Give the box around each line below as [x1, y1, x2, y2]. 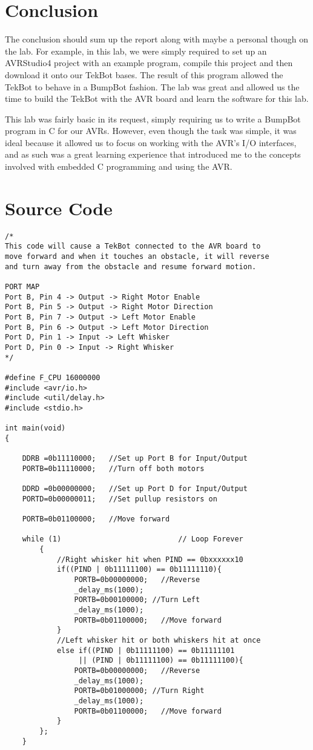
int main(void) [5, 424, 66, 433]
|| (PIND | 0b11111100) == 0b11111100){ [78, 656, 243, 665]
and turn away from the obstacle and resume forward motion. [5, 262, 257, 271]
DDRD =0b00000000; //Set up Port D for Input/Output [22, 484, 248, 494]
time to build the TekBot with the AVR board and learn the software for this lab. [5, 92, 309, 105]
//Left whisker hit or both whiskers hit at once [56, 636, 261, 645]
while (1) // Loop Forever [22, 535, 243, 544]
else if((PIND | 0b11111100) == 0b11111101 [56, 646, 235, 655]
